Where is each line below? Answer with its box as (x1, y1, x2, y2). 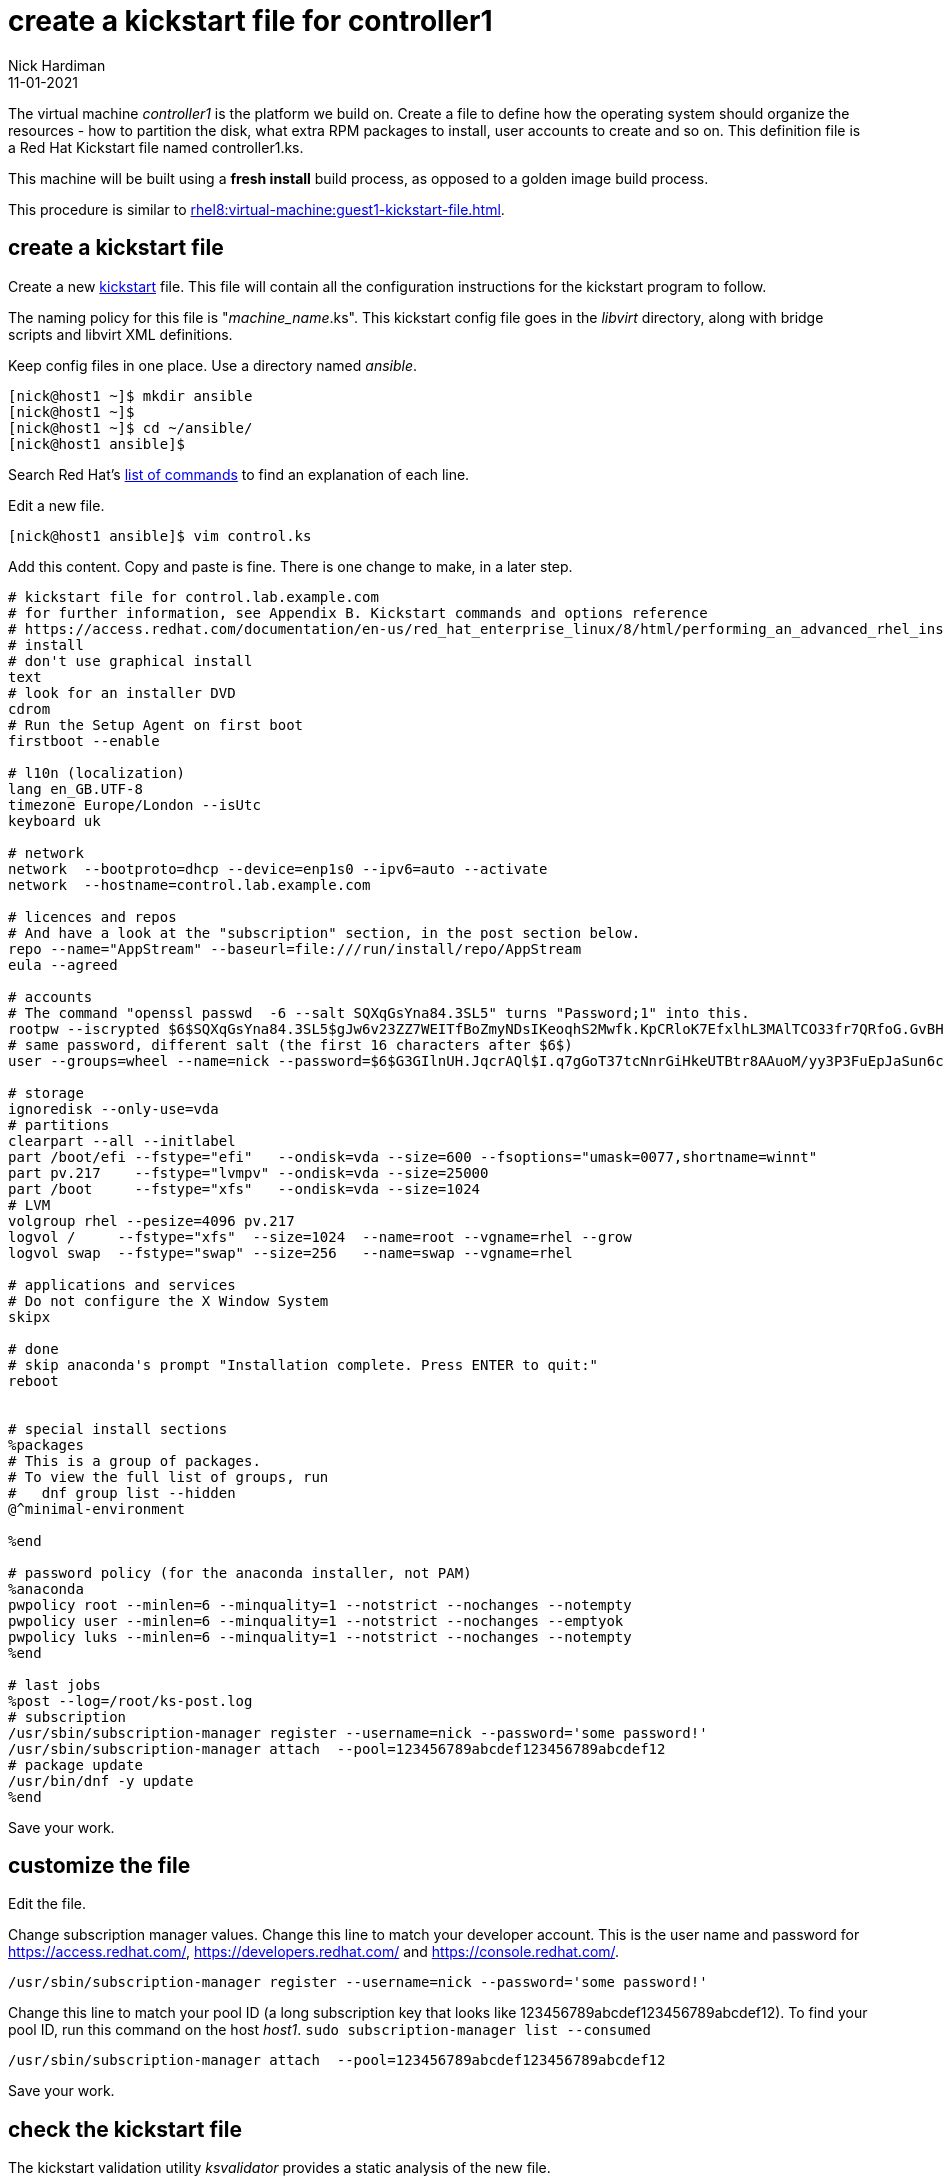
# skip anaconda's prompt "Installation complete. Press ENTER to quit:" (8, 1356, 599, 1373)
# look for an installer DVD (8, 684, 236, 701)
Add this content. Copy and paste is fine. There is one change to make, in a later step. (8, 557, 573, 575)
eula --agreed (8, 956, 118, 973)
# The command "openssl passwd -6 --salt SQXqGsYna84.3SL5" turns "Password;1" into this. (8, 1004, 750, 1021)
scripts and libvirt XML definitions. (8, 325, 233, 343)
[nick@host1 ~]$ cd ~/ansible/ (8, 419, 253, 436)
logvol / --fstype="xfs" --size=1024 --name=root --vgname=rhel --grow (8, 1228, 632, 1245)
